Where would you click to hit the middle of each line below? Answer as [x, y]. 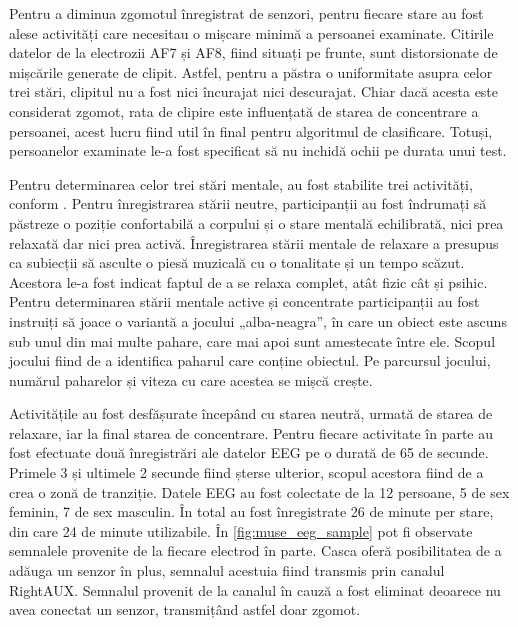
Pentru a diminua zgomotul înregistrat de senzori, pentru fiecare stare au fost [246, 13]
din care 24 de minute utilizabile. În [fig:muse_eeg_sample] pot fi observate [241, 530]
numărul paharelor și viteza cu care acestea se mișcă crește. [191, 379]
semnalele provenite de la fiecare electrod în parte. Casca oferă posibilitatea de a [255, 550]
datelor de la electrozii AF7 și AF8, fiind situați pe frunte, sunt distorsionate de [253, 52]
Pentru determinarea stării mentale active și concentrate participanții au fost [244, 301]
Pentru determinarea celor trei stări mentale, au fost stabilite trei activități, [241, 183]
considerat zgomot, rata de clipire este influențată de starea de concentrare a [244, 110]
